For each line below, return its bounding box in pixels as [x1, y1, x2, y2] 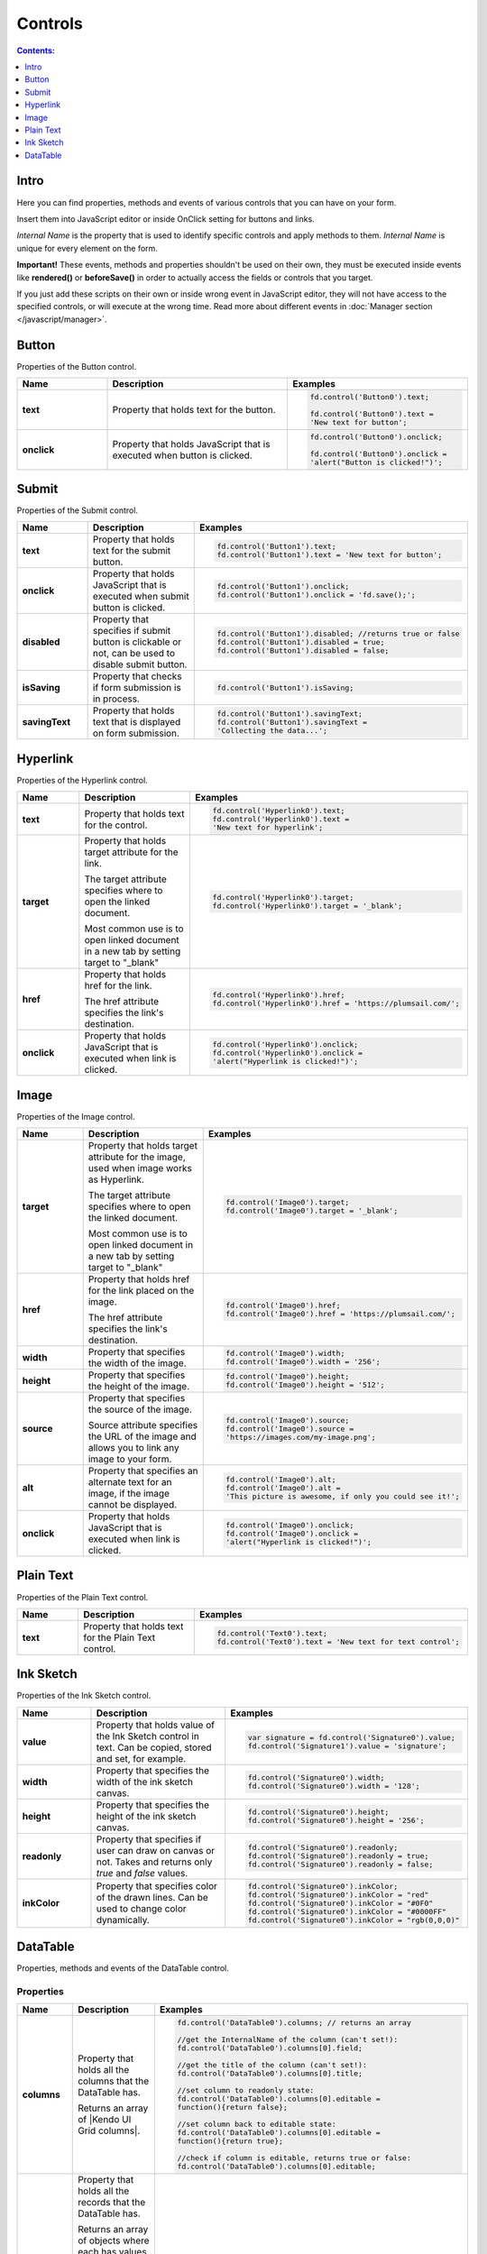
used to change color [96, 1902, 187, 1915]
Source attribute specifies [87, 1419, 198, 1432]
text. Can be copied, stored [96, 1741, 212, 1754]
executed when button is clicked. [112, 449, 253, 462]
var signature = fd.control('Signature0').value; [247, 1732, 455, 1742]
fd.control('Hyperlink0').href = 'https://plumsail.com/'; [212, 999, 460, 1009]
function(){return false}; [177, 2103, 289, 2112]
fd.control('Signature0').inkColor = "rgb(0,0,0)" [247, 1915, 460, 1925]
